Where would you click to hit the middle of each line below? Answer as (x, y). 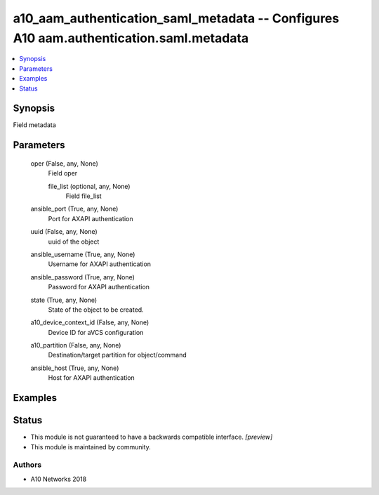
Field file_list (84, 196)
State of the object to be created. (96, 310)
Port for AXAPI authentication (91, 218)
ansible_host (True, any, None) (75, 368)
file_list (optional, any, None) (89, 186)
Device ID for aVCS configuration (96, 332)
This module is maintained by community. (91, 447)
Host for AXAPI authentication (91, 378)
